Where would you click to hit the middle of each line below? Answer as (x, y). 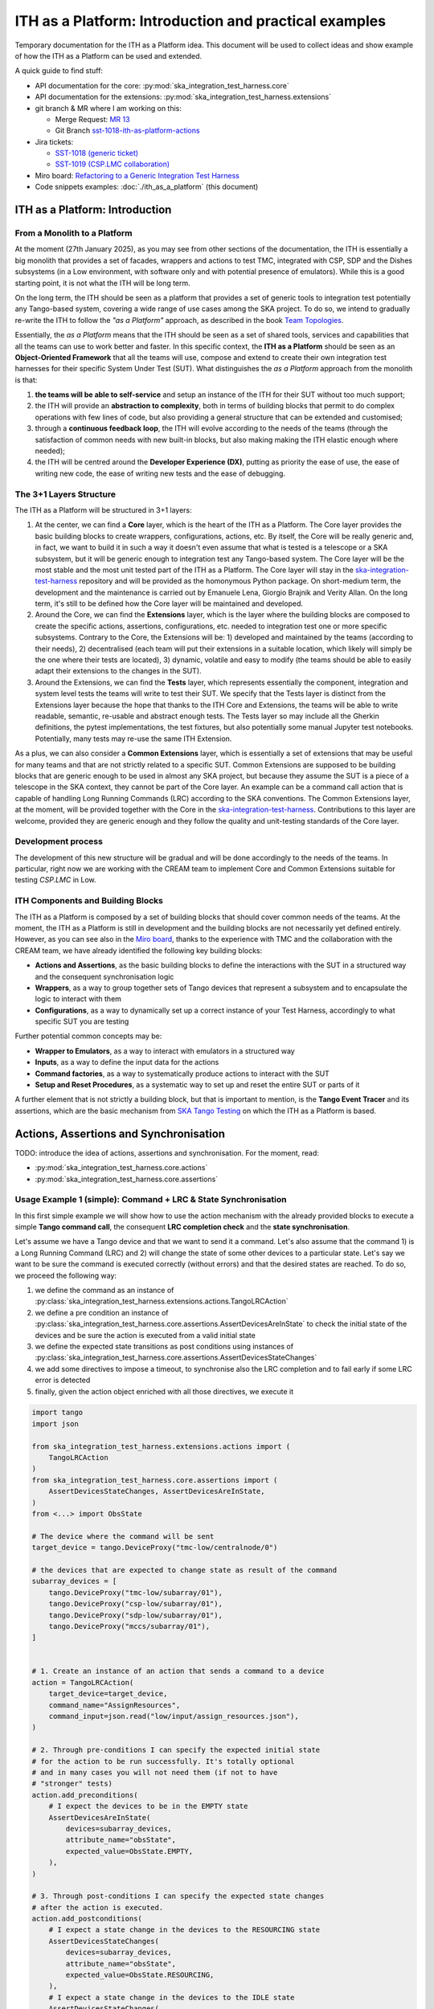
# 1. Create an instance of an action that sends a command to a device (178, 1671)
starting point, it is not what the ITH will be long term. (102, 283)
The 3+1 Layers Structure (66, 494)
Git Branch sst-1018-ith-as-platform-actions (127, 131)
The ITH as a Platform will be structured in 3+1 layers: (103, 509)
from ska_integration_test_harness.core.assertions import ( (155, 1480)
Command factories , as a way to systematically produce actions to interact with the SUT (182, 1074)
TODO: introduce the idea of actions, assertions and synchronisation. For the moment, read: (167, 1152)
